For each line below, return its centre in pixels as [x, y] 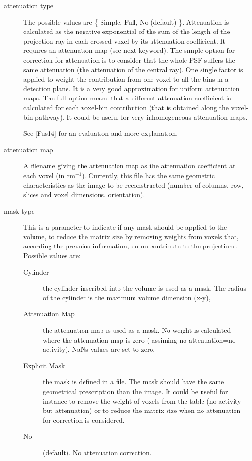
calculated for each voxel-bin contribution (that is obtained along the [126, 107]
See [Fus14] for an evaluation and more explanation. [101, 133]
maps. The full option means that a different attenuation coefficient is [127, 98]
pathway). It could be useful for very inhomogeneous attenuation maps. [141, 117]
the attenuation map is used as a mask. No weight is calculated [137, 330]
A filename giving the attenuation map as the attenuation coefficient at [129, 166]
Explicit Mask [44, 365]
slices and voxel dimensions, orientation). [84, 194]
